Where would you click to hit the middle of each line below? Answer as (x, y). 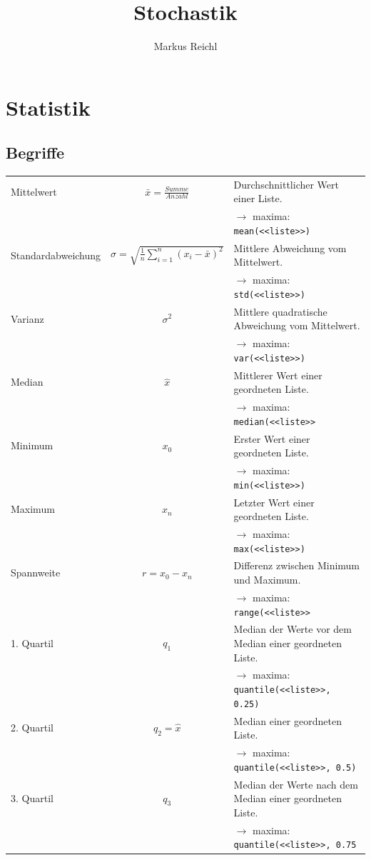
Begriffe (35, 152)
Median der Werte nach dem (296, 784)
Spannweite (36, 572)
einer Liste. (258, 198)
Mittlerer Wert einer (278, 375)
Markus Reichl (185, 46)
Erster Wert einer (272, 438)
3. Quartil (32, 798)
